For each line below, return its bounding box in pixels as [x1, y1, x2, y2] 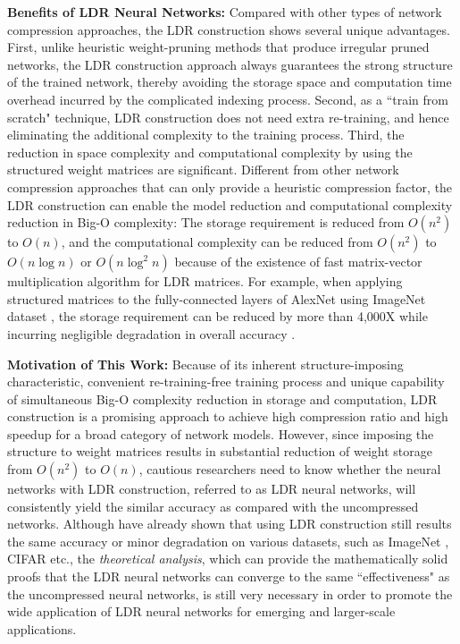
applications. [7, 619, 77, 638]
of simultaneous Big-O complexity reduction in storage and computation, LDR [7, 389, 438, 408]
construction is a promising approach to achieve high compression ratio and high [7, 407, 448, 426]
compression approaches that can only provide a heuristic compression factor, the [7, 177, 453, 196]
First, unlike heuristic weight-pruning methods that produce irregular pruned [7, 38, 430, 56]
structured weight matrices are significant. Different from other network [7, 160, 399, 179]
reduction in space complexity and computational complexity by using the [7, 142, 413, 161]
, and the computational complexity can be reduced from [61, 233, 373, 251]
